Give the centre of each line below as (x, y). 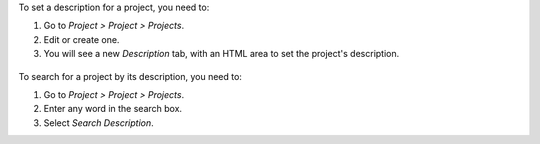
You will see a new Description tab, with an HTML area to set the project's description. (221, 54)
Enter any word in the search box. (113, 109)
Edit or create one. (81, 39)
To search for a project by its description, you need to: (130, 76)
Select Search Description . (98, 122)
